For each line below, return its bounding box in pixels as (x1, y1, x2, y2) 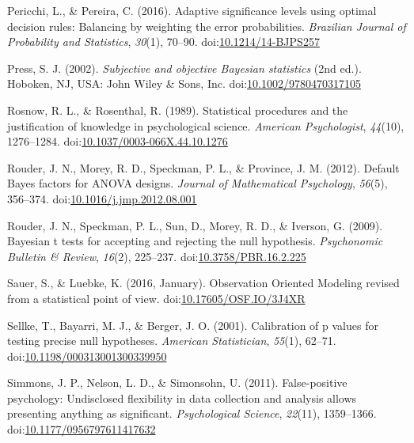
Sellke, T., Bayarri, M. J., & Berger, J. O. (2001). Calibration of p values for (7, 316, 378, 333)
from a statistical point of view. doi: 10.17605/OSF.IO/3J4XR (7, 290, 306, 306)
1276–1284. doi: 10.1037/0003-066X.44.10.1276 (7, 133, 228, 150)
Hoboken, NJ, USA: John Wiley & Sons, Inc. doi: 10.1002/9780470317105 (7, 75, 361, 92)
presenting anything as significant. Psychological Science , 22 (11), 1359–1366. (7, 405, 377, 422)
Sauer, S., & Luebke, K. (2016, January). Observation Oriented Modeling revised (7, 275, 400, 291)
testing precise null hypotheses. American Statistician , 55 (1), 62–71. (7, 332, 336, 349)
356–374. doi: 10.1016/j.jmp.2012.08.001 (7, 190, 197, 206)
